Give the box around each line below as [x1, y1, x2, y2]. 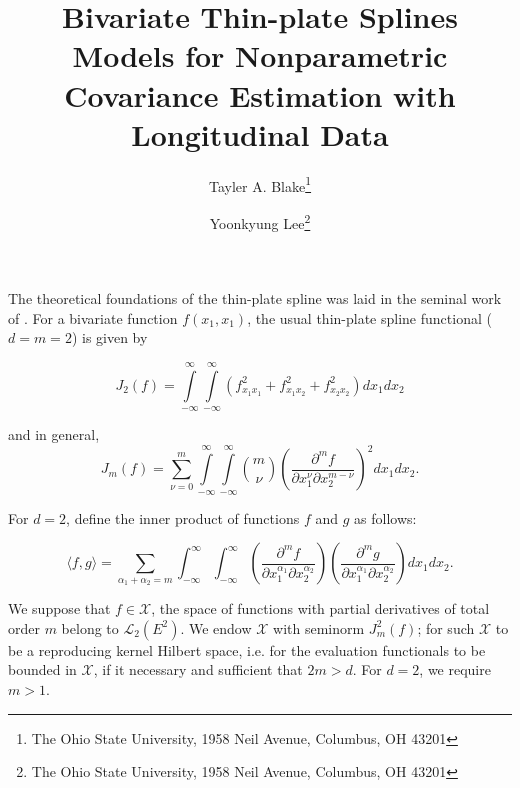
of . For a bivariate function [8, 307, 178, 328]
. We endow [180, 617, 252, 638]
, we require [419, 659, 491, 680]
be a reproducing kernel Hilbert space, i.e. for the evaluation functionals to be [8, 639, 486, 660]
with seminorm [273, 617, 365, 638]
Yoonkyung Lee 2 [209, 209, 311, 233]
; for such [417, 617, 475, 638]
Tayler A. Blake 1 [208, 172, 312, 196]
